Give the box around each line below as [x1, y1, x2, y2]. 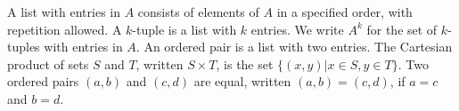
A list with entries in [7, 3, 120, 20]
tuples [7, 37, 40, 56]
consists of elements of [137, 3, 259, 20]
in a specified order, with [276, 3, 413, 20]
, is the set [216, 54, 274, 73]
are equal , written [193, 72, 291, 91]
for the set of [366, 20, 438, 38]
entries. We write [250, 20, 344, 38]
